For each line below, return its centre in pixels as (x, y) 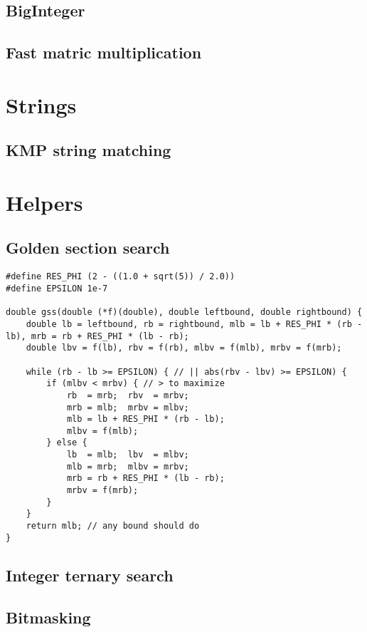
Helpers (44, 202)
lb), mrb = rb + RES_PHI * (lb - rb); (97, 336)
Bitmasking (48, 617)
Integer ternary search (90, 575)
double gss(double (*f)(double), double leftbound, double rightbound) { (184, 312)
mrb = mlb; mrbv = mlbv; (128, 407)
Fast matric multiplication (104, 52)
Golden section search (88, 248)
